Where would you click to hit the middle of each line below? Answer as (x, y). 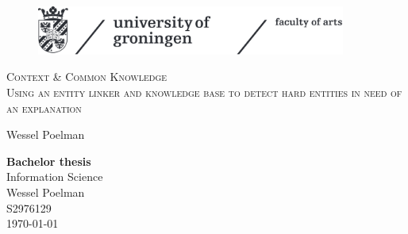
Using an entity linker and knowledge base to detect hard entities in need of (204, 92)
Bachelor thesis (49, 161)
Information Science (55, 176)
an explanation (44, 107)
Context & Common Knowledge (87, 77)
